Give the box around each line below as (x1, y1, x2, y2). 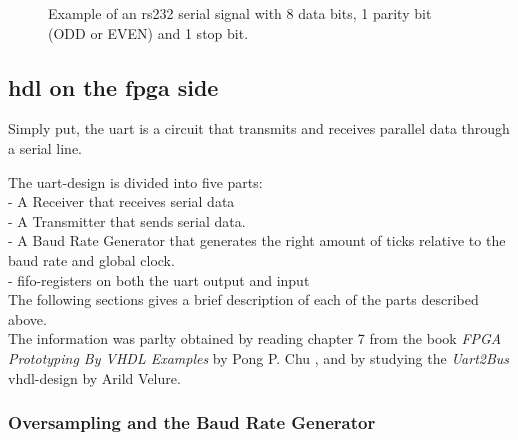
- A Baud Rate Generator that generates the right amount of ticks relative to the (8, 230, 506, 251)
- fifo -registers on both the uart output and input (8, 269, 310, 290)
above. (8, 308, 47, 329)
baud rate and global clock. (8, 249, 175, 270)
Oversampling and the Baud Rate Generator (8, 410, 376, 435)
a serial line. (8, 137, 83, 158)
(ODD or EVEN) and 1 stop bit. (48, 22, 249, 43)
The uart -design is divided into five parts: (8, 171, 263, 192)
